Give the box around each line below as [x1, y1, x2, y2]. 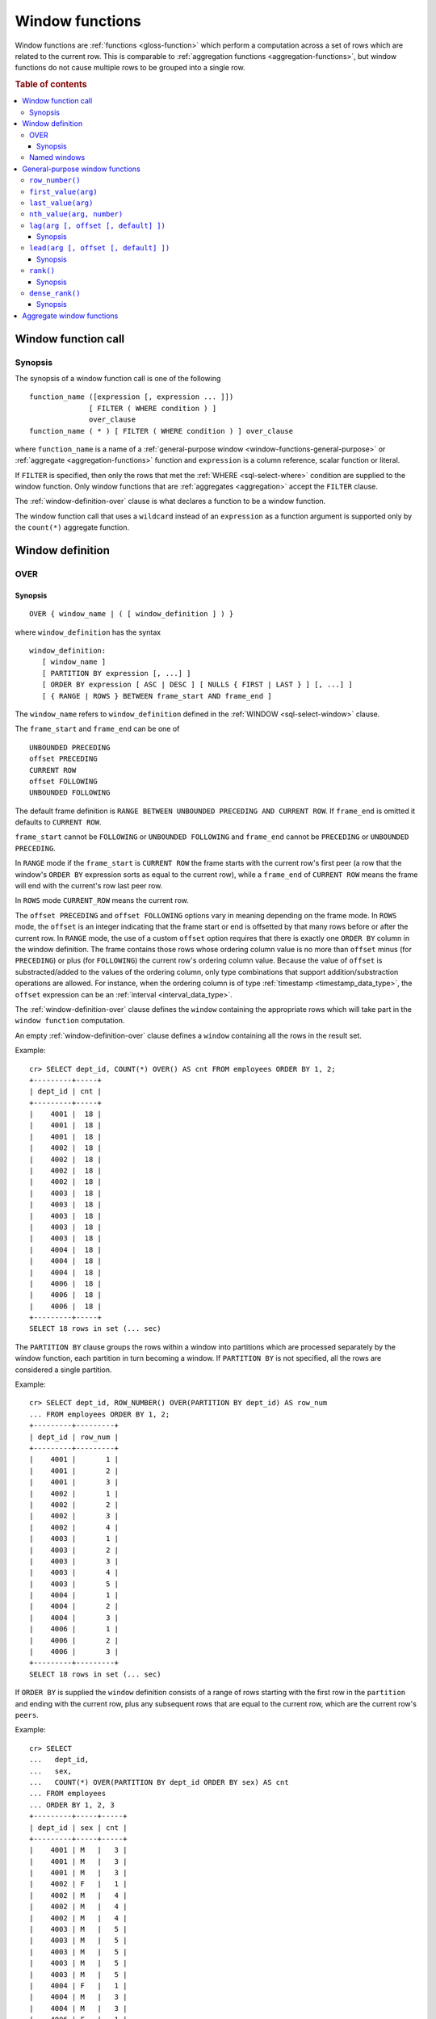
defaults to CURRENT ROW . [15, 817, 102, 827]
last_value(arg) [29, 198, 94, 208]
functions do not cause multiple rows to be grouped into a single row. [15, 63, 245, 73]
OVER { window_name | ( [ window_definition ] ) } [29, 610, 234, 619]
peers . [15, 1710, 40, 1719]
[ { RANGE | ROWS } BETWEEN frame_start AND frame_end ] [41, 691, 272, 700]
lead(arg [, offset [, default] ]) [29, 243, 170, 253]
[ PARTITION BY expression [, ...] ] [41, 669, 191, 678]
